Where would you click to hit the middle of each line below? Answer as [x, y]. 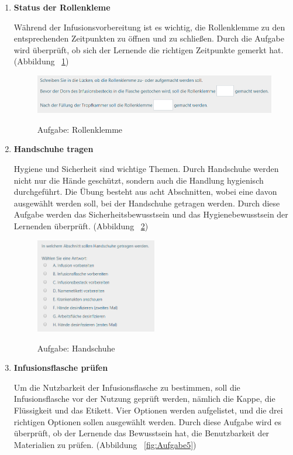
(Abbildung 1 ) [41, 61]
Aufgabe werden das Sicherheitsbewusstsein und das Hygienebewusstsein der [151, 214]
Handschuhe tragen [54, 149]
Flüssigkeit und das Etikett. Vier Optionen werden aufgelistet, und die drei [148, 410]
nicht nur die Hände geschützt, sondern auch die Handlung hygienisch [139, 180]
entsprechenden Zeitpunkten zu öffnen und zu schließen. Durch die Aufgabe [149, 38]
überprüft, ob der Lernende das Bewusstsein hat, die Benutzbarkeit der [142, 433]
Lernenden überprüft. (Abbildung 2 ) [81, 225]
